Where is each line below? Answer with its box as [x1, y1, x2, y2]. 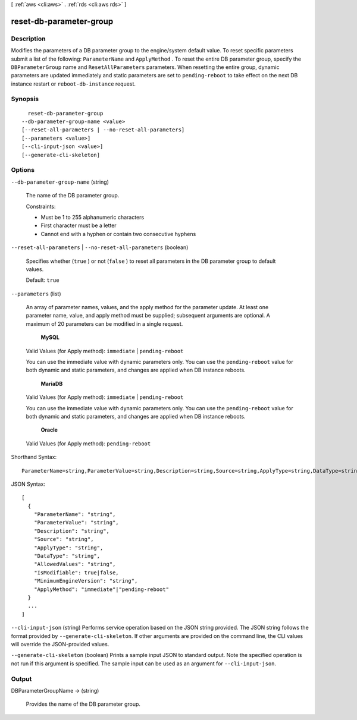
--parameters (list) [11, 290, 62, 297]
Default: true [26, 276, 59, 284]
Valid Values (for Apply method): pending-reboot [26, 440, 151, 447]
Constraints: [26, 203, 56, 210]
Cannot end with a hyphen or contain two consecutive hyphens [40, 230, 196, 237]
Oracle [40, 426, 58, 433]
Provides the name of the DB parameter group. [26, 700, 141, 708]
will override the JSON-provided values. [11, 640, 109, 647]
